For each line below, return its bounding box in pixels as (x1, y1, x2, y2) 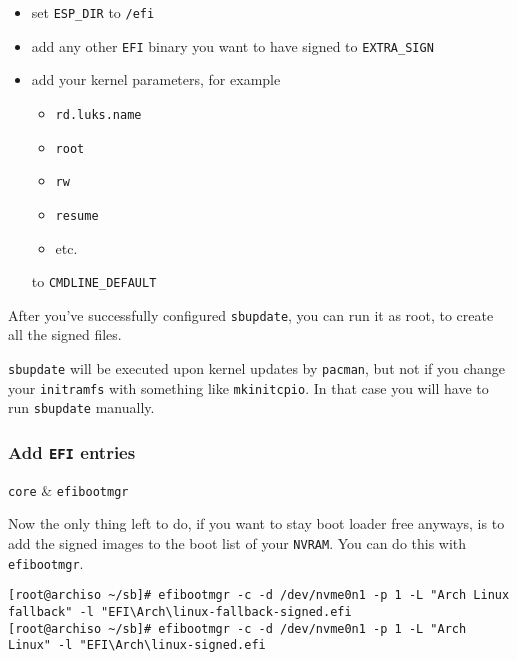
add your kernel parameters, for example (31, 69, 281, 90)
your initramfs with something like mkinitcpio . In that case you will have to (8, 377, 489, 398)
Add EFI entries (8, 439, 136, 464)
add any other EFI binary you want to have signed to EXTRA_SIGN (31, 35, 434, 56)
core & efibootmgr (8, 479, 129, 500)
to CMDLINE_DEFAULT (31, 271, 157, 292)
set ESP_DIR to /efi (31, 2, 155, 22)
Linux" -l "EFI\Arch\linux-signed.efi (8, 638, 266, 653)
